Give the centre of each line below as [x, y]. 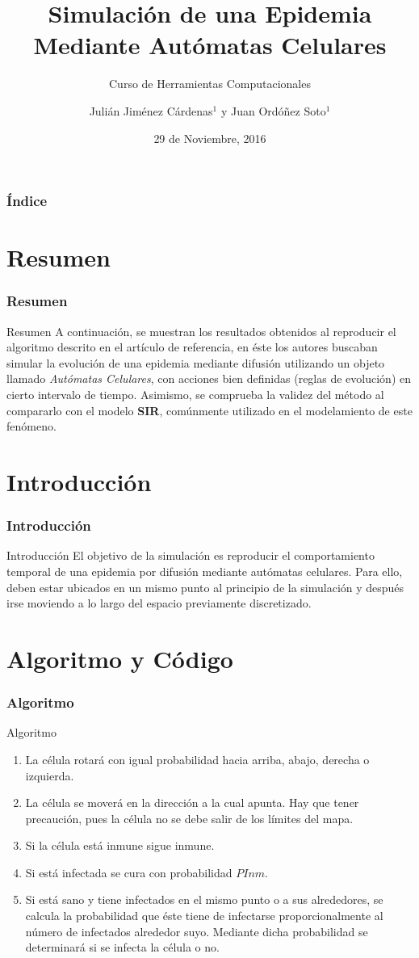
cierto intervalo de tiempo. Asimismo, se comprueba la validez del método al [195, 394]
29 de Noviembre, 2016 [210, 138]
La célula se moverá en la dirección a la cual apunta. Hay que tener [192, 803]
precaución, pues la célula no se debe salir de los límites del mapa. [189, 818]
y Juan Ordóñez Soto [273, 110]
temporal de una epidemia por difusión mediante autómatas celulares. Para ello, [205, 571]
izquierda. [50, 775]
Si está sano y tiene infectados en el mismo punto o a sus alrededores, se [204, 899]
